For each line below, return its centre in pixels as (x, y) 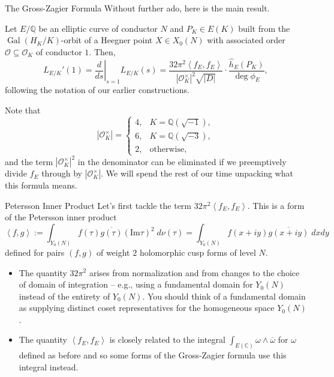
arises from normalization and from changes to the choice (194, 272)
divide (16, 173)
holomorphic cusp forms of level (198, 252)
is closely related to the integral (167, 339)
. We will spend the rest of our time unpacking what (197, 173)
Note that (23, 110)
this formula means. (41, 185)
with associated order (246, 40)
